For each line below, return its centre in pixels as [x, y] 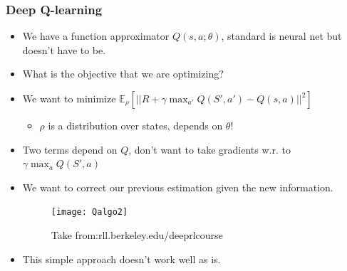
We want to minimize [69, 98]
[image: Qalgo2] [89, 212]
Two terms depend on [70, 149]
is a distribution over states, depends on [135, 125]
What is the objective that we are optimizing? [123, 74]
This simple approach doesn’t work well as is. [121, 259]
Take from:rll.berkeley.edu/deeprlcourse [137, 235]
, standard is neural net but [281, 36]
